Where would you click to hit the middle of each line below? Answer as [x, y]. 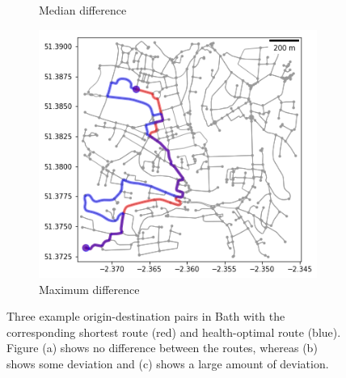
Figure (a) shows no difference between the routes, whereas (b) [162, 348]
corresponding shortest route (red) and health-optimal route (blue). [174, 332]
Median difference [83, 10]
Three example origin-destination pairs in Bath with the [146, 316]
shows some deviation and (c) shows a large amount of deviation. [168, 363]
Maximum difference [89, 289]
